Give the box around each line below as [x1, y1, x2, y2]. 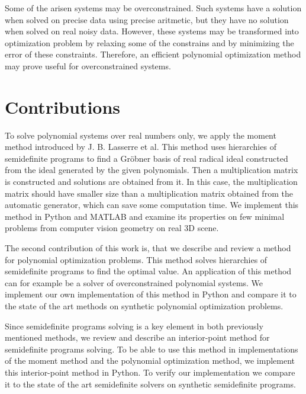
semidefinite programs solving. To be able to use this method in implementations [5, 342, 298, 355]
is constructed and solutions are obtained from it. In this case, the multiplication [5, 175, 298, 188]
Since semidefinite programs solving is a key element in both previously [5, 319, 263, 332]
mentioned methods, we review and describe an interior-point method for [5, 331, 270, 344]
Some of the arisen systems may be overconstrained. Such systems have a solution [5, 2, 302, 14]
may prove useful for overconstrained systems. [5, 59, 171, 72]
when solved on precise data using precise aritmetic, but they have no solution [5, 13, 289, 25]
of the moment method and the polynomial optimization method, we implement [5, 354, 295, 367]
